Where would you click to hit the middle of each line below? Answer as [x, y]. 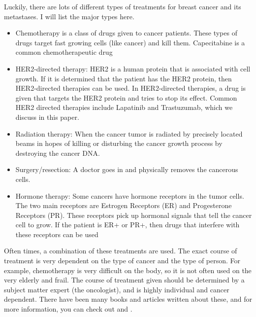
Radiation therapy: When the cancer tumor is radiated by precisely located [129, 133]
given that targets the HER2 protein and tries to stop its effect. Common [126, 97]
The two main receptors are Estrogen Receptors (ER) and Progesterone [124, 205]
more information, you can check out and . [68, 309]
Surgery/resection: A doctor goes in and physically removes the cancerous [127, 169]
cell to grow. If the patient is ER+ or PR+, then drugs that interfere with [128, 225]
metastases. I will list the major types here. [69, 16]
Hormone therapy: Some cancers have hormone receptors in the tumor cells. [130, 195]
